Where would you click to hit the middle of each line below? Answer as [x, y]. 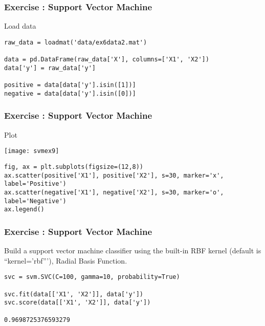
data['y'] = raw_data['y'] [50, 68]
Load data [20, 26]
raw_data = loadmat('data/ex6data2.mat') [76, 42]
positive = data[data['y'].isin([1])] [70, 85]
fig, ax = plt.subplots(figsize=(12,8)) [74, 167]
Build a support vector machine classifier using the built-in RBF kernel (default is [133, 251]
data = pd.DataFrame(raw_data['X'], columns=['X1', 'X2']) [107, 60]
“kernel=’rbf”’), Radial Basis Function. [66, 260]
